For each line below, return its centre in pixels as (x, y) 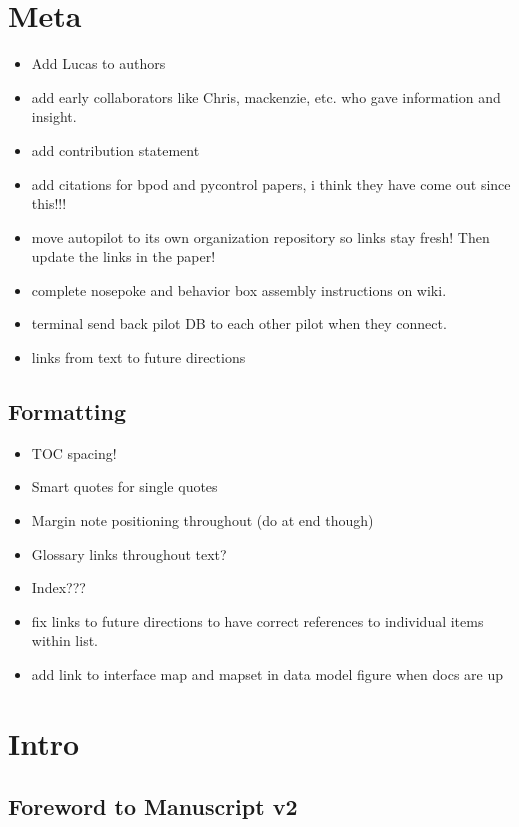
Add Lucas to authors (98, 63)
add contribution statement (115, 149)
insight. (54, 116)
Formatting (67, 411)
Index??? (58, 587)
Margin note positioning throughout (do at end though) (202, 520)
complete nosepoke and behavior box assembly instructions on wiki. (239, 289)
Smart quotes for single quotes (124, 486)
